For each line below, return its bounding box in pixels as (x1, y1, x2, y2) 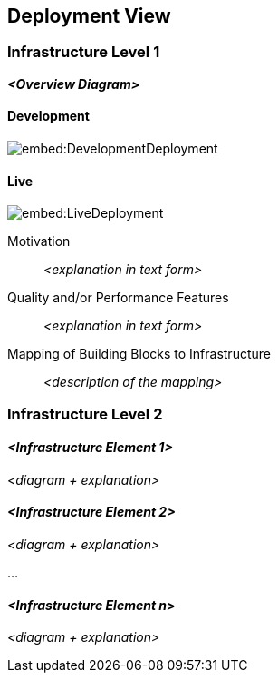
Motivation (7, 233, 71, 250)
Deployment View (7, 5, 171, 27)
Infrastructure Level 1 (7, 43, 160, 62)
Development (7, 108, 90, 124)
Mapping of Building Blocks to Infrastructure (7, 346, 271, 362)
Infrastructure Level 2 (7, 404, 163, 423)
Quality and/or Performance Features (7, 290, 229, 306)
